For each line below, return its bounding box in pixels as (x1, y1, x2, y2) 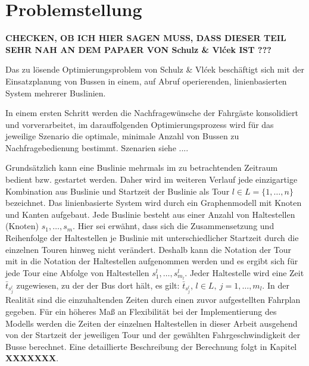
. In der (262, 279, 289, 291)
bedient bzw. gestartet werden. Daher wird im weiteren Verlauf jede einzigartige (5, 173, 298, 186)
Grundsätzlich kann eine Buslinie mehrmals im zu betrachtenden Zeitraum (5, 161, 278, 174)
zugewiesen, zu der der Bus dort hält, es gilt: (16, 279, 180, 291)
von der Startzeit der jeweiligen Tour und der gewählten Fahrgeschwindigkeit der (5, 329, 301, 341)
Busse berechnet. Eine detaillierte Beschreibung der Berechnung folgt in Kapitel (5, 340, 297, 352)
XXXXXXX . (5, 352, 59, 364)
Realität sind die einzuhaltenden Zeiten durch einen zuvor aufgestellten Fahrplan (5, 293, 301, 306)
